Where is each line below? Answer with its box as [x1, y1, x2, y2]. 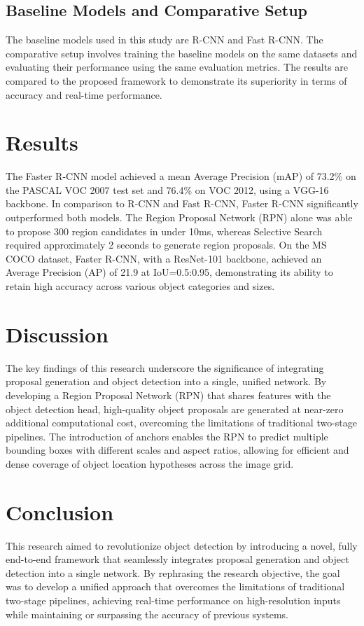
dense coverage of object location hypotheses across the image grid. [6, 456, 294, 471]
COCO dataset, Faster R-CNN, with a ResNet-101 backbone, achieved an [6, 251, 322, 265]
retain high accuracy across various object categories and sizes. [6, 279, 275, 293]
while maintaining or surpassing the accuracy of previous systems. [6, 606, 288, 621]
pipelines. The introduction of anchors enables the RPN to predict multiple [6, 429, 328, 443]
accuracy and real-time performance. [6, 87, 162, 102]
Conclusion [6, 497, 114, 526]
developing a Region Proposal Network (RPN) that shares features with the [6, 387, 331, 402]
